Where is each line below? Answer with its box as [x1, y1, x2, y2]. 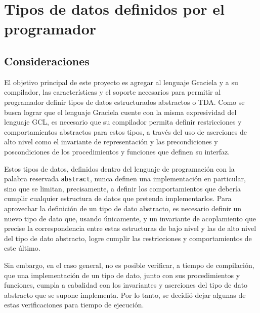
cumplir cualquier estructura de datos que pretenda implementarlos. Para [4, 193, 232, 204]
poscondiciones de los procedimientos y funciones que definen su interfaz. [4, 146, 230, 156]
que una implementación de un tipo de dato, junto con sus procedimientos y [4, 269, 240, 280]
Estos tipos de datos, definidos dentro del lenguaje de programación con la [4, 163, 235, 174]
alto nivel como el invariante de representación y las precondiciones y [4, 136, 218, 147]
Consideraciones [4, 53, 90, 68]
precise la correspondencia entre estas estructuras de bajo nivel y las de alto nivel [4, 223, 256, 233]
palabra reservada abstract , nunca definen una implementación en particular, [4, 173, 246, 184]
